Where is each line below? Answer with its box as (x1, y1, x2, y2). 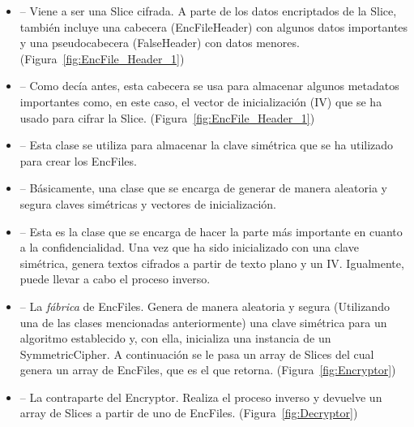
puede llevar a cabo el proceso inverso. (19, 270, 211, 287)
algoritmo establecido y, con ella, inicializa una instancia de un (19, 330, 331, 347)
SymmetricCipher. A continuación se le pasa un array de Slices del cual (19, 345, 374, 362)
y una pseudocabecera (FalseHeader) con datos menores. (19, 34, 300, 51)
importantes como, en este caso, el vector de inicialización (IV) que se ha (19, 93, 382, 110)
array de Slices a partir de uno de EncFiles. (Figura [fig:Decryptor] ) (19, 404, 358, 421)
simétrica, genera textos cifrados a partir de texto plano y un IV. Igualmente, (19, 254, 404, 271)
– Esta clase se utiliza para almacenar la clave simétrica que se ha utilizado (19, 136, 394, 153)
